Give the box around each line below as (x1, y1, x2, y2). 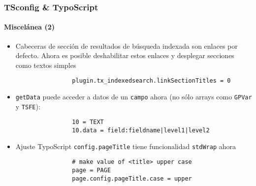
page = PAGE (72, 167, 111, 174)
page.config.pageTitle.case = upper (72, 175, 192, 182)
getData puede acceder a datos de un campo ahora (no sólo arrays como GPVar (15, 92, 252, 102)
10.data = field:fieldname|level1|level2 (72, 127, 210, 134)
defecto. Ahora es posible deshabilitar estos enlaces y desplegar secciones (15, 50, 234, 61)
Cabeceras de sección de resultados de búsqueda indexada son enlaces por (15, 40, 238, 51)
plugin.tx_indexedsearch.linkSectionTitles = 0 (72, 77, 231, 85)
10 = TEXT (72, 119, 104, 126)
